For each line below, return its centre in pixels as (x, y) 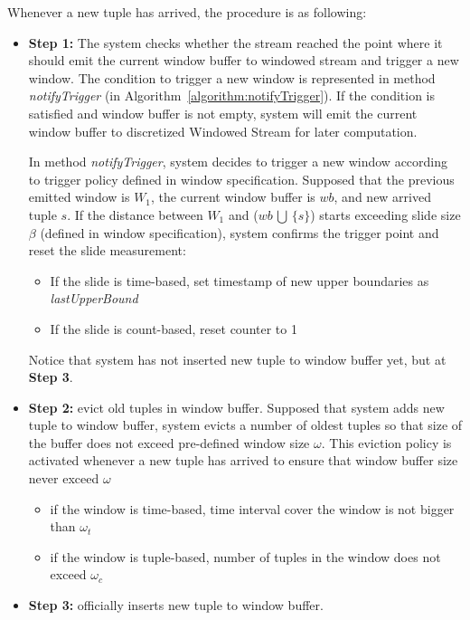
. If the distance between (135, 214)
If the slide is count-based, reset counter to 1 (174, 328)
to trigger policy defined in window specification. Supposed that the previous (241, 179)
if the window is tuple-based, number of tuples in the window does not (245, 556)
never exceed (64, 478)
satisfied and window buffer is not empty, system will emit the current (223, 113)
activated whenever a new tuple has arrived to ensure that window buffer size (243, 460)
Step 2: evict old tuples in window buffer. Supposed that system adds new (236, 407)
